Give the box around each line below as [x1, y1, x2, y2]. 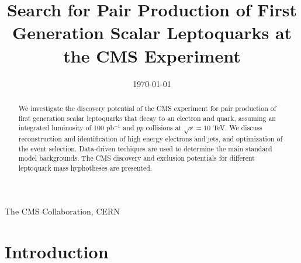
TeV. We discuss [213, 123, 262, 133]
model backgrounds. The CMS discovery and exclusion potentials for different [18, 153, 255, 163]
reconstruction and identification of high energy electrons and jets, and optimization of [18, 134, 283, 144]
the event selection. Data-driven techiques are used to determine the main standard [18, 143, 272, 153]
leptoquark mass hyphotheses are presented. [18, 163, 153, 173]
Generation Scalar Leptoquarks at [12, 20, 292, 44]
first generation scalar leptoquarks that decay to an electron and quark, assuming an [18, 113, 276, 123]
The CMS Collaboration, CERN [5, 205, 120, 217]
